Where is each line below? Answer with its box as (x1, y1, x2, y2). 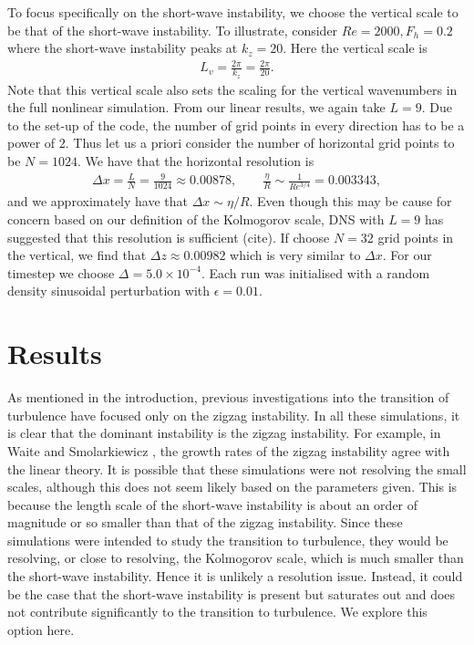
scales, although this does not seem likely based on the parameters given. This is (7, 477, 458, 496)
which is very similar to (230, 245, 361, 265)
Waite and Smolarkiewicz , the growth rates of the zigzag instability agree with (7, 441, 450, 460)
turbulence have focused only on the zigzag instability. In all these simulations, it (7, 405, 460, 424)
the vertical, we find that (7, 245, 147, 265)
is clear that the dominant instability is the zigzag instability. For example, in (7, 423, 441, 442)
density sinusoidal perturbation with (7, 281, 211, 300)
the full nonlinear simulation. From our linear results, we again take (7, 98, 386, 117)
